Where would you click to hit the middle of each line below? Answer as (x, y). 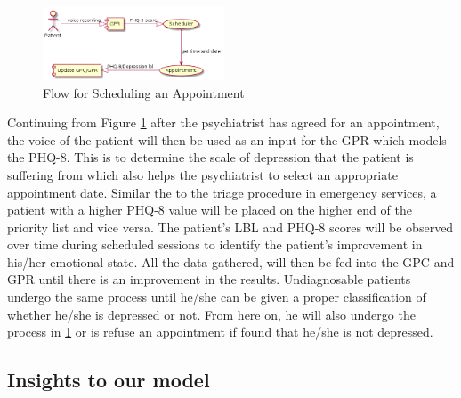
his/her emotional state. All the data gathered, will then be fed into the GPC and (231, 261)
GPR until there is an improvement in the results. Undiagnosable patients (209, 279)
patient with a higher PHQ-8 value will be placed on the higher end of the (210, 210)
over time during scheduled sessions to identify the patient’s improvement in (215, 244)
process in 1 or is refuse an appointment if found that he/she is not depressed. (220, 332)
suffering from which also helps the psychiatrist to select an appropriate (202, 174)
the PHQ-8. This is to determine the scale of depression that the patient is (210, 157)
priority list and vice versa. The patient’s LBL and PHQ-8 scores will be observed (230, 227)
